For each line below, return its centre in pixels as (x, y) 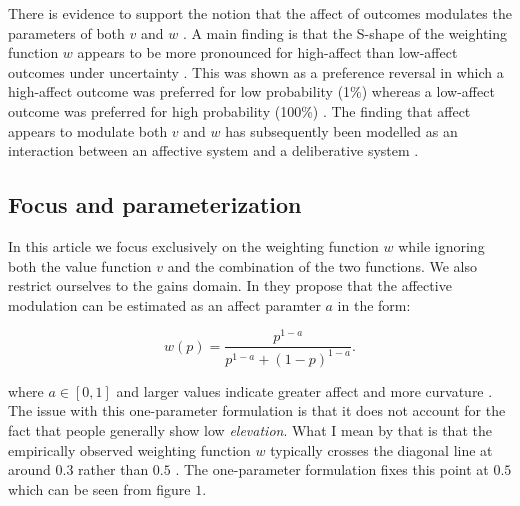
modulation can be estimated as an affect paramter (164, 304)
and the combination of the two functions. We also (322, 265)
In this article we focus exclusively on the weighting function (193, 245)
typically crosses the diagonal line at (381, 449)
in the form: (374, 304)
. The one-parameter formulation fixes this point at (332, 469)
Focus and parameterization (155, 204)
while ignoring (441, 245)
